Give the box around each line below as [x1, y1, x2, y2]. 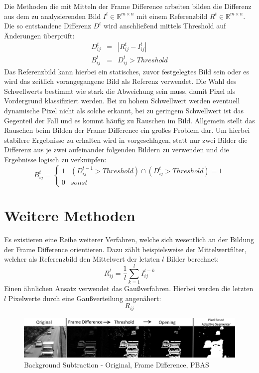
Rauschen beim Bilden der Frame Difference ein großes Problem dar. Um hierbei [4, 125, 250, 135]
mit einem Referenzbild [136, 10, 208, 21]
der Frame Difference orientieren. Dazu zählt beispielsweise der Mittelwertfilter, [4, 244, 247, 254]
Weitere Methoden [4, 205, 135, 226]
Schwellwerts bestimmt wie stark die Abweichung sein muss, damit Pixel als [4, 85, 236, 96]
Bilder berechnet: [166, 254, 219, 264]
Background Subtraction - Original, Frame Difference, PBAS [24, 359, 209, 370]
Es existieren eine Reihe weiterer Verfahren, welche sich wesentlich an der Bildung [4, 234, 254, 245]
